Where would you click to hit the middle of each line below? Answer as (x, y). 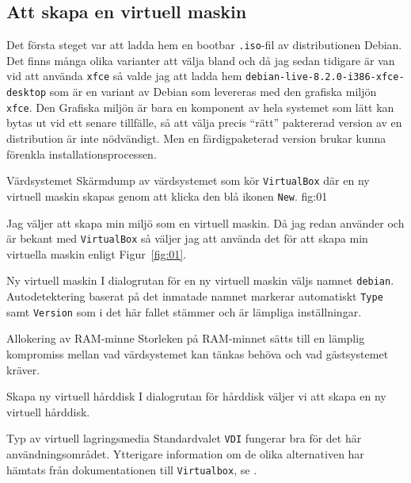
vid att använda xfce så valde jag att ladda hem (124, 76)
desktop (27, 93)
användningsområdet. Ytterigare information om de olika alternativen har (185, 453)
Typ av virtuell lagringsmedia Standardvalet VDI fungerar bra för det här (184, 438)
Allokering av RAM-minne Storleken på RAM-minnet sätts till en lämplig (186, 338)
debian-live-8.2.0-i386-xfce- (325, 77)
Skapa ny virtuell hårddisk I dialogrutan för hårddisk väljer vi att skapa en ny (196, 396)
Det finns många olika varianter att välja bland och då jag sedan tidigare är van (201, 60)
